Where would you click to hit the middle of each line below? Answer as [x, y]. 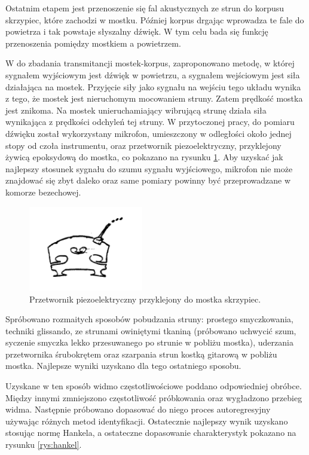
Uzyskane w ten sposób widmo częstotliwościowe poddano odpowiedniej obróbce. [154, 386]
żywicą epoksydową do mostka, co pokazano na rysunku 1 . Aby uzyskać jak [144, 157]
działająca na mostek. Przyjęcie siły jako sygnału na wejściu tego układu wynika [153, 86]
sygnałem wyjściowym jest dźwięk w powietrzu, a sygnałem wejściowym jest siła [153, 74]
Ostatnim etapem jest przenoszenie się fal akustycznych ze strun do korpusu [145, 8]
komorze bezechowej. [43, 192]
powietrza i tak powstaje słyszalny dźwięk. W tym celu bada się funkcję [137, 31]
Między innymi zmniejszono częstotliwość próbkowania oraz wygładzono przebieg [154, 397]
